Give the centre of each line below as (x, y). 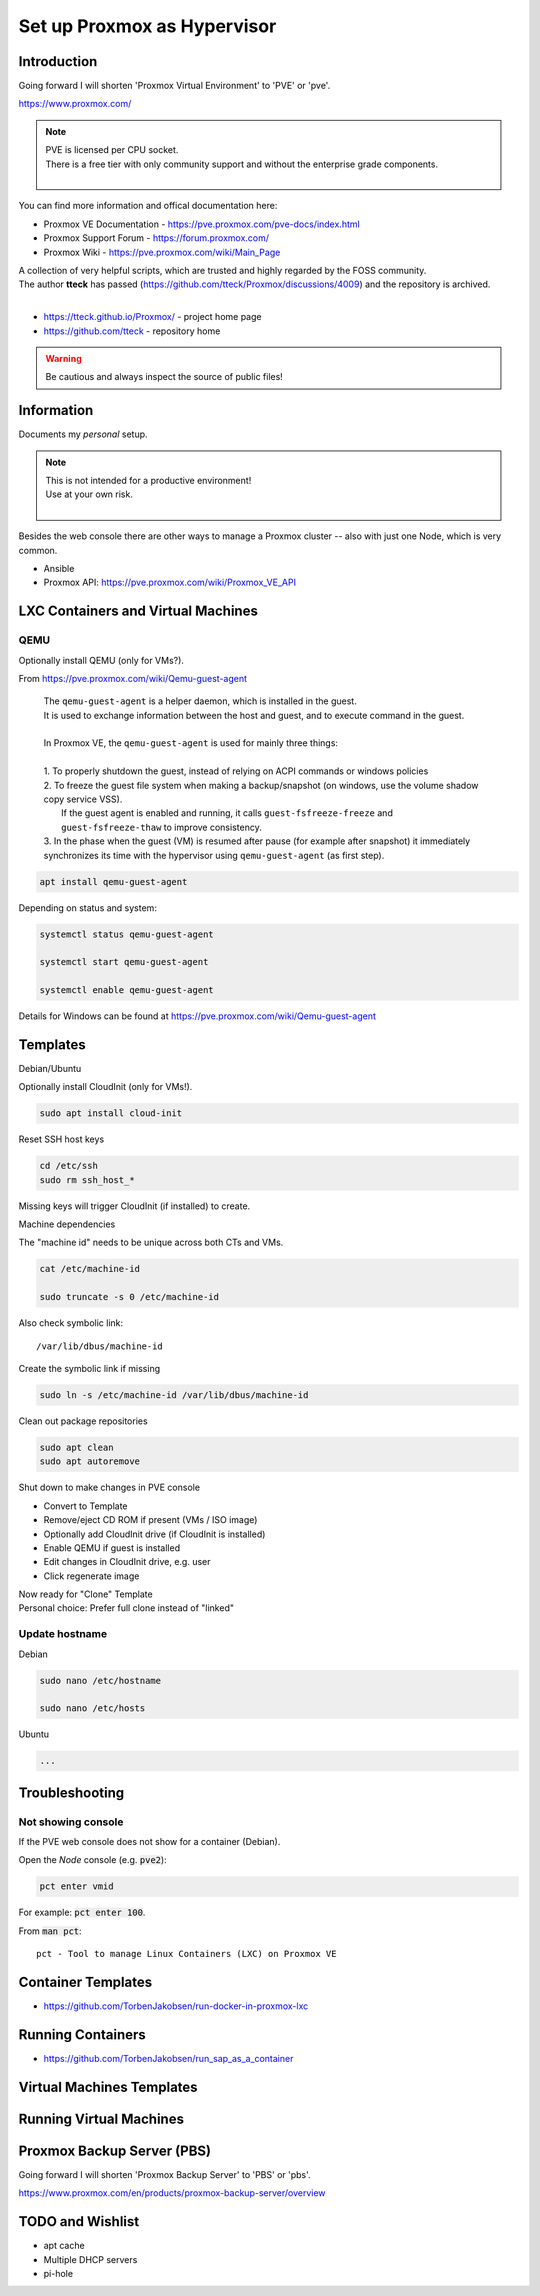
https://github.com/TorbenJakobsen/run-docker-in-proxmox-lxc (176, 2006)
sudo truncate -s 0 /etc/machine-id (129, 1297)
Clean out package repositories (83, 1421)
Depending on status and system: (87, 907)
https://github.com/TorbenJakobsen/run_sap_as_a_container (168, 2059)
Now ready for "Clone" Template (86, 1594)
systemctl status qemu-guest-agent (126, 934)
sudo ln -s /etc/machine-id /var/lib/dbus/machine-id (174, 1395)
